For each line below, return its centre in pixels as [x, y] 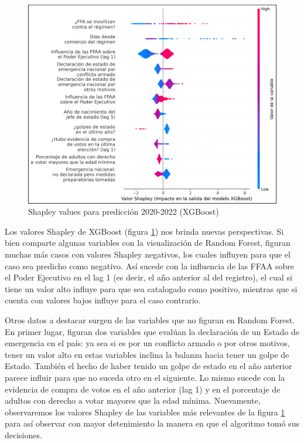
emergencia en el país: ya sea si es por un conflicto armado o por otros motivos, [147, 343]
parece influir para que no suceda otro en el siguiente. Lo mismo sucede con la [145, 378]
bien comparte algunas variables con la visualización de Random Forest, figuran [148, 243]
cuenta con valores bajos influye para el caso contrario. [103, 300]
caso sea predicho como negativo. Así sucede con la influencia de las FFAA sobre [149, 266]
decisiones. [23, 434]
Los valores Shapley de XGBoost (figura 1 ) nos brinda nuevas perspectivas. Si [144, 231]
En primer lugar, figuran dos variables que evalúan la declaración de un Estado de [152, 331]
